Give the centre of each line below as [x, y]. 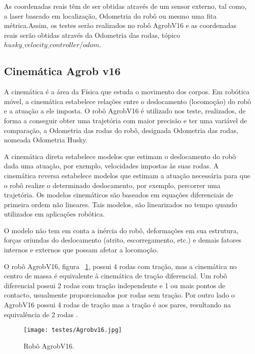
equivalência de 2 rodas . [41, 314]
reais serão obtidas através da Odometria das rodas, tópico [92, 35]
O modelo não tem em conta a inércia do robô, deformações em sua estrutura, [121, 230]
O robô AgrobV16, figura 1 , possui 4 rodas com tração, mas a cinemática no [120, 266]
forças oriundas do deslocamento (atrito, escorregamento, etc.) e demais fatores [123, 240]
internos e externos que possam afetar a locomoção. [81, 250]
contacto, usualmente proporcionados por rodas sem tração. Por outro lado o [119, 295]
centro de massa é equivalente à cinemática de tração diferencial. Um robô [115, 276]
